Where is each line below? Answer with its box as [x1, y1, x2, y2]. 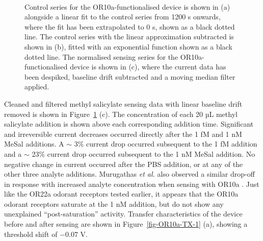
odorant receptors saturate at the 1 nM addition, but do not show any [4, 198, 224, 209]
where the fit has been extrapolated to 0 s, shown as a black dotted [24, 21, 235, 32]
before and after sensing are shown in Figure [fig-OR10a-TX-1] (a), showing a [4, 219, 248, 229]
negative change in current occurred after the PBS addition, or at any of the [4, 158, 243, 169]
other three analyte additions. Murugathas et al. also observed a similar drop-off [4, 168, 255, 179]
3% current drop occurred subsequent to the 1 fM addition [74, 138, 257, 149]
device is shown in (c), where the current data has [70, 61, 226, 72]
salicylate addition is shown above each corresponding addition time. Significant [4, 118, 254, 129]
